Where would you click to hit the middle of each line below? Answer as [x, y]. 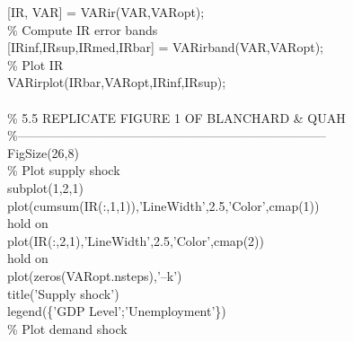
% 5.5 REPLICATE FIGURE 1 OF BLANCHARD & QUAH [176, 117]
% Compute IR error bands [83, 29]
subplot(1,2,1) [45, 187]
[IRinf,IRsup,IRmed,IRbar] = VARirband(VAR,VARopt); [165, 47]
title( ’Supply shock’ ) [63, 293]
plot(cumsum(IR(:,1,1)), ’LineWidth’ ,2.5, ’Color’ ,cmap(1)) [163, 205]
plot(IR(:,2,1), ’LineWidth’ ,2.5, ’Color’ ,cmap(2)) [136, 240]
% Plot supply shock [64, 170]
